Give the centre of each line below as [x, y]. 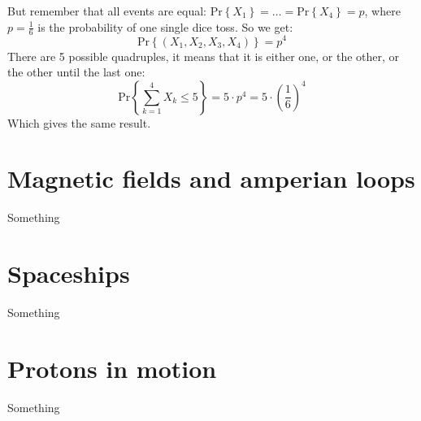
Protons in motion [112, 368]
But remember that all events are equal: [107, 11]
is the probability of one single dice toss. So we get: [165, 26]
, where [382, 11]
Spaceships [69, 273]
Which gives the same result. [79, 122]
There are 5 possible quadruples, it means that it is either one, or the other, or [204, 56]
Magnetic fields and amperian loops [211, 178]
